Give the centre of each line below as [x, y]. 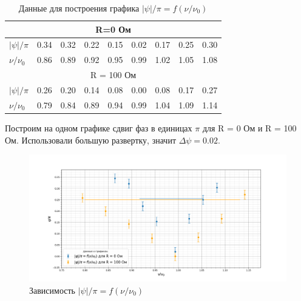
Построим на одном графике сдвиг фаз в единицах [99, 127]
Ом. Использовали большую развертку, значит [90, 140]
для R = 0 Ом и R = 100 [249, 127]
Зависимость [52, 290]
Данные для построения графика [79, 8]
